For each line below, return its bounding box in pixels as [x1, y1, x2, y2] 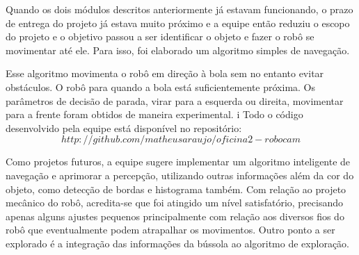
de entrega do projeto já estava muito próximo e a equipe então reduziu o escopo [6, 15, 350, 30]
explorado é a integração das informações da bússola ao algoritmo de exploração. [6, 236, 349, 250]
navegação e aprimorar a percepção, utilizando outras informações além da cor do [6, 167, 354, 182]
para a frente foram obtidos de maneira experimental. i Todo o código [6, 107, 303, 122]
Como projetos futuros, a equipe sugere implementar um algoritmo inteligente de [6, 154, 351, 169]
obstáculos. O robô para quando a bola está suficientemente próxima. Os [6, 79, 316, 94]
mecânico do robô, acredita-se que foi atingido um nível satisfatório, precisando [6, 195, 344, 210]
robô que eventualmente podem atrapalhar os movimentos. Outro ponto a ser [6, 222, 335, 237]
